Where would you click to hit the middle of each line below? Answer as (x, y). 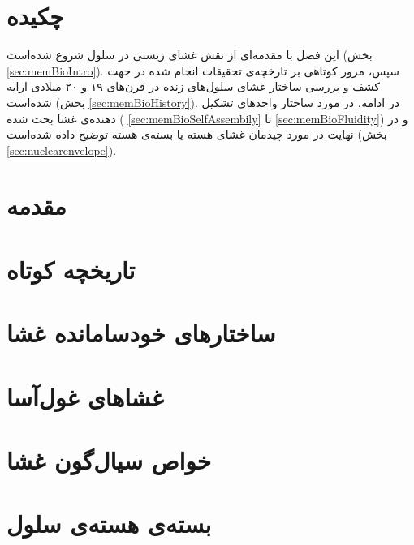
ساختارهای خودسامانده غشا (141, 333)
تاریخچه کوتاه (71, 269)
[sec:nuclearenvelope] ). (62, 150)
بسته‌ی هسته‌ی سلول (109, 524)
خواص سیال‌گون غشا (109, 459)
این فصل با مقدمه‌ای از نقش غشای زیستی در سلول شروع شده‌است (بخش (190, 55)
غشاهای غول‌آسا (85, 396)
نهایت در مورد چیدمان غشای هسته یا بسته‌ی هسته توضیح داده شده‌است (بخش (197, 134)
